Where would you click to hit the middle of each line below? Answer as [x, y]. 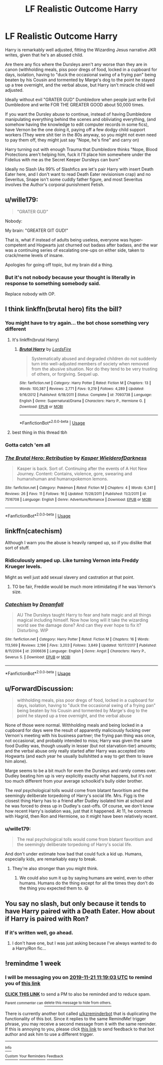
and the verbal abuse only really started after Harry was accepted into [75, 751]
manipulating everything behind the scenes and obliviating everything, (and [81, 119]
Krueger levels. [24, 567]
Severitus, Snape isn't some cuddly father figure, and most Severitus [74, 179]
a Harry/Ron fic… [29, 948]
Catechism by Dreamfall [34, 604]
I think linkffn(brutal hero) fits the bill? [64, 309]
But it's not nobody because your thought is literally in [70, 277]
